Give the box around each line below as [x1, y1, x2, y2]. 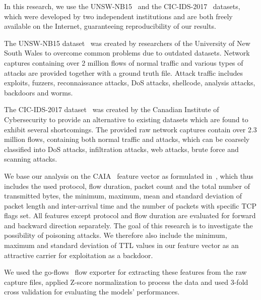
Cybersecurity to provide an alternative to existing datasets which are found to [4, 114, 248, 124]
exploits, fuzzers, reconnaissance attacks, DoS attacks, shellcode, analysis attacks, [4, 77, 255, 88]
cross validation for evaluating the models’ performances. [4, 286, 180, 297]
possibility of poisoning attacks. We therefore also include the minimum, [4, 230, 227, 240]
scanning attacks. [4, 154, 57, 164]
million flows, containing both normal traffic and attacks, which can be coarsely [4, 134, 250, 144]
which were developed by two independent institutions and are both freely [4, 11, 233, 21]
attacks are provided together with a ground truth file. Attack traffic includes [4, 67, 243, 78]
